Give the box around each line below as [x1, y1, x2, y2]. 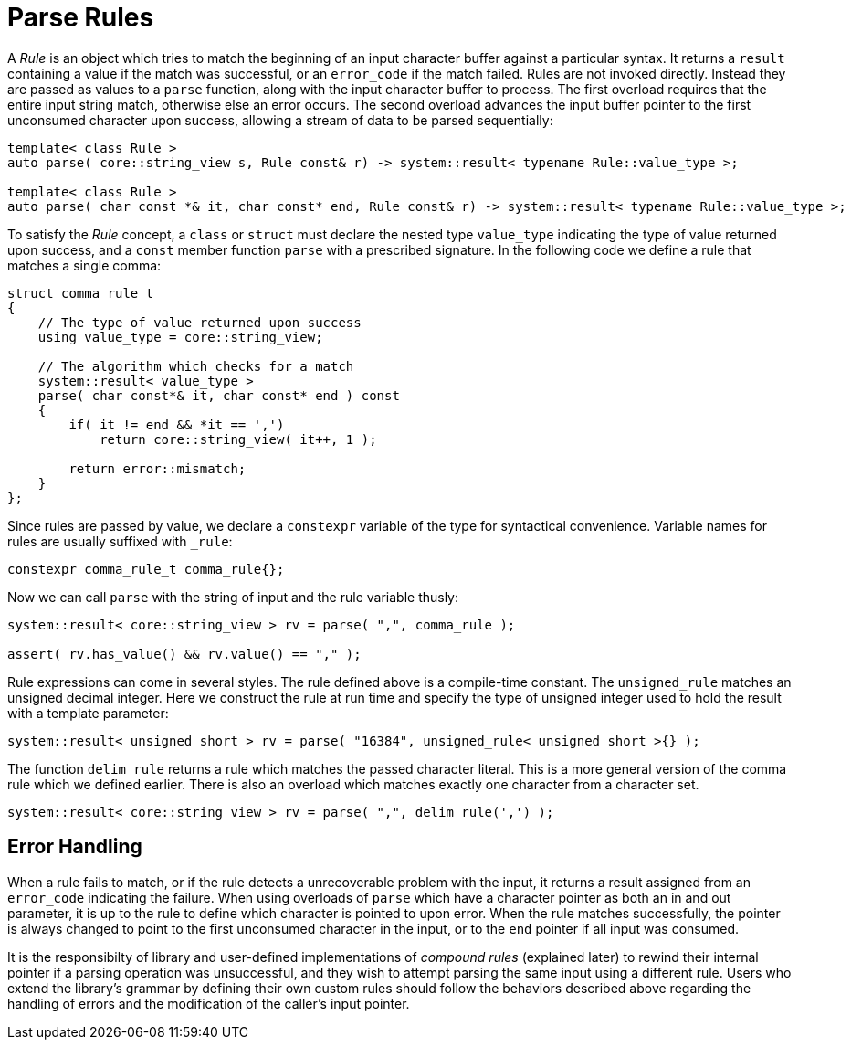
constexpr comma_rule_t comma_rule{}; [7, 561, 285, 576]
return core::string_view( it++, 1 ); [100, 431, 377, 447]
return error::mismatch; [68, 460, 247, 476]
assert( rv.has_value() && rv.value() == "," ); [7, 646, 362, 661]
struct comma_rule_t [7, 285, 154, 301]
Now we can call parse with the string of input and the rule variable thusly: [7, 588, 459, 605]
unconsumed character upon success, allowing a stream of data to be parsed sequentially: [7, 111, 553, 128]
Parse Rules [7, 2, 154, 33]
